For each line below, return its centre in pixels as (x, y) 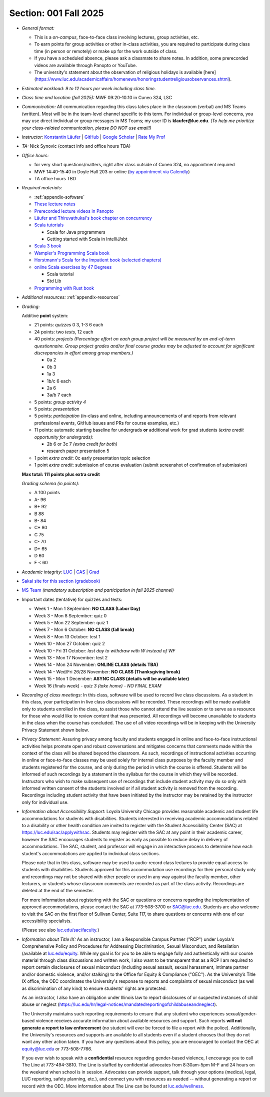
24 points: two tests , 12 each (64, 332)
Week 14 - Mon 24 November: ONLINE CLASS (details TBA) (96, 665)
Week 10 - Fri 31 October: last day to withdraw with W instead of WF (105, 650)
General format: (38, 28)
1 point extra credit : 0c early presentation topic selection (92, 458)
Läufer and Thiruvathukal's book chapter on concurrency (93, 218)
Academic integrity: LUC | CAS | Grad (60, 572)
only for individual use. (45, 802)
